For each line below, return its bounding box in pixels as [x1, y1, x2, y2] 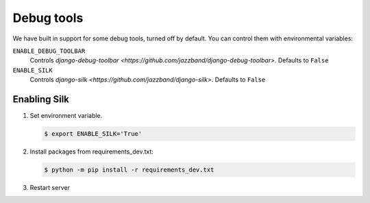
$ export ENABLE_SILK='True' [44, 130, 143, 137]
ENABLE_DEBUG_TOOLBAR [12, 47, 86, 55]
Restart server [29, 183, 70, 191]
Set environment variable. [29, 112, 103, 120]
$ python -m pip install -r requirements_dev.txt [44, 165, 214, 174]
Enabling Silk [12, 93, 70, 105]
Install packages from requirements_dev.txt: [29, 147, 154, 156]
